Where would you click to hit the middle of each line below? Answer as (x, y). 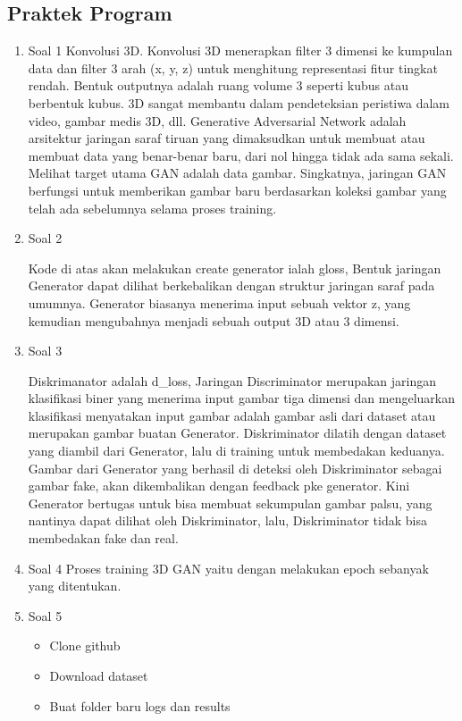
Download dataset (99, 676)
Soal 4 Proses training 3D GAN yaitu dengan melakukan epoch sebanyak (228, 568)
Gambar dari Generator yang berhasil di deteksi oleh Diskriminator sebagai (235, 468)
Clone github (85, 646)
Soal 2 (45, 238)
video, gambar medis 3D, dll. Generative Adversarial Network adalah (217, 120)
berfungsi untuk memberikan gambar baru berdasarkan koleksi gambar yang (237, 190)
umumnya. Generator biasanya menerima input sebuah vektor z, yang (219, 302)
